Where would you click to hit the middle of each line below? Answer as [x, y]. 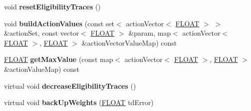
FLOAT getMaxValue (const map [59, 59]
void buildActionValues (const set [59, 23]
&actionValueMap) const [42, 69]
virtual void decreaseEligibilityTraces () [70, 85]
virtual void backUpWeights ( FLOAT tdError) [79, 102]
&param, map [150, 33]
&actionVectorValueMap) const [129, 42]
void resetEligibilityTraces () [52, 6]
